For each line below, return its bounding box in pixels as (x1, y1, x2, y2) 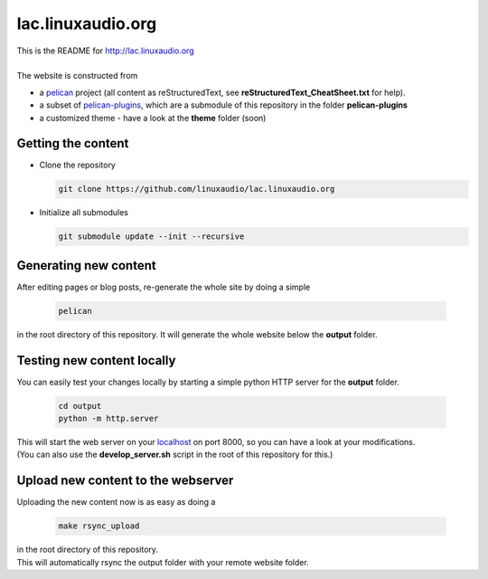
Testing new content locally (16, 353, 176, 368)
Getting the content (16, 136, 129, 151)
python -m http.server (58, 413, 159, 424)
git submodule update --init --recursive (58, 232, 245, 242)
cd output (58, 401, 102, 411)
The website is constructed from (16, 71, 138, 81)
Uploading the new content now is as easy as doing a (16, 497, 216, 508)
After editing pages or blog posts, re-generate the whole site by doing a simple (16, 281, 311, 292)
